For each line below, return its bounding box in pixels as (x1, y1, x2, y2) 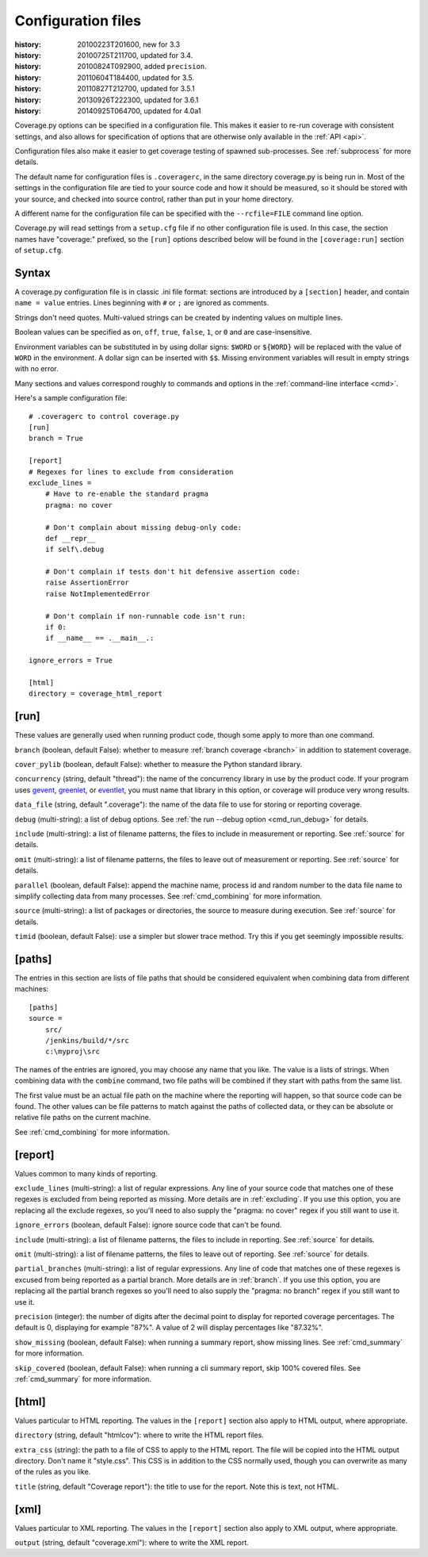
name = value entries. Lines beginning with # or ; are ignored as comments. (14, 298, 269, 308)
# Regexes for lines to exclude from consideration (29, 467, 234, 476)
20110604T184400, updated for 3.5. (77, 72, 194, 82)
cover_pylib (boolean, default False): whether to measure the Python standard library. (14, 760, 303, 769)
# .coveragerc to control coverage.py (29, 412, 180, 420)
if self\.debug (44, 545, 105, 554)
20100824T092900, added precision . (77, 62, 207, 71)
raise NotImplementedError (44, 589, 151, 598)
